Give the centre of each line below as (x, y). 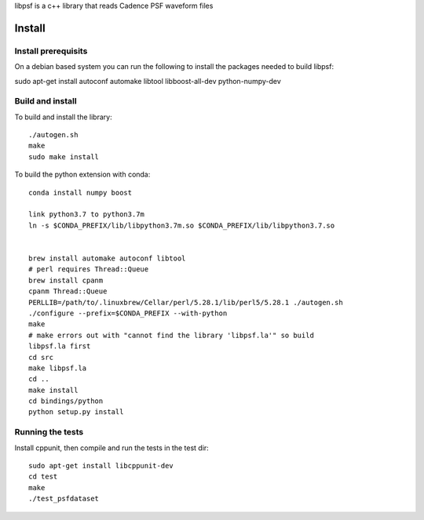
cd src (41, 357)
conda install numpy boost (80, 193)
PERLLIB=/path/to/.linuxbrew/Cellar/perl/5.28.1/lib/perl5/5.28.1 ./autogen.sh (186, 302)
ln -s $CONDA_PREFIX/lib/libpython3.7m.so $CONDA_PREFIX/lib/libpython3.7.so (182, 225)
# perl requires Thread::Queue (89, 269)
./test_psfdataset (64, 499)
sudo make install (64, 156)
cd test (43, 477)
